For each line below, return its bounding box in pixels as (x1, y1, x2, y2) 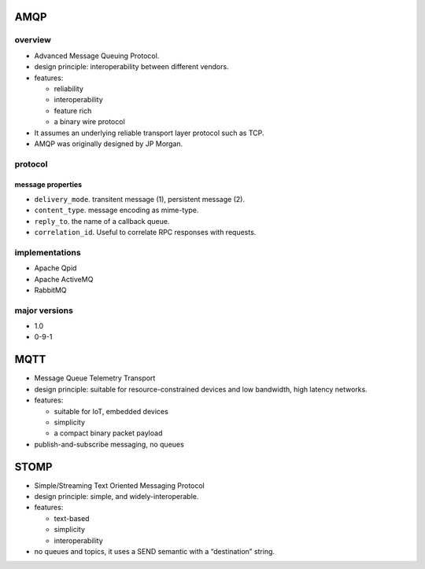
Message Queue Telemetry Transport (34, 373, 156, 383)
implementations (14, 247, 82, 258)
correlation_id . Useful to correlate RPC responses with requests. (34, 228, 257, 237)
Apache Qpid (34, 263, 77, 273)
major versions (14, 305, 74, 316)
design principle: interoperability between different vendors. (34, 62, 229, 72)
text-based (54, 513, 90, 523)
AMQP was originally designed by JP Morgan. (34, 138, 183, 149)
